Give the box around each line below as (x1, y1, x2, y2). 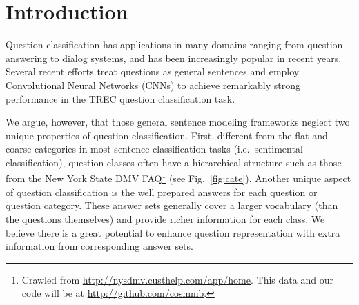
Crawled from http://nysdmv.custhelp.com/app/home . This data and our (21, 272, 333, 286)
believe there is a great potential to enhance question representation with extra (6, 225, 340, 239)
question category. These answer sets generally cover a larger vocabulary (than (6, 198, 338, 213)
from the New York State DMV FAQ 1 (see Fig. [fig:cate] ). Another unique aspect (6, 169, 351, 186)
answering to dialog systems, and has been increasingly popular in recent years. (6, 50, 342, 65)
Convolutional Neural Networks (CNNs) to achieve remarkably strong (6, 77, 301, 92)
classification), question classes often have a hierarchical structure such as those (6, 155, 342, 169)
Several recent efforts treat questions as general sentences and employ (6, 64, 300, 79)
